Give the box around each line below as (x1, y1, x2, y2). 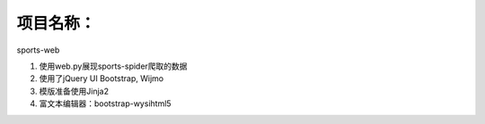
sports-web (16, 45, 60, 55)
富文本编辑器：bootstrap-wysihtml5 (39, 98, 172, 109)
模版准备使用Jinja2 (39, 86, 110, 96)
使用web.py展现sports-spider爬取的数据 (39, 61, 188, 71)
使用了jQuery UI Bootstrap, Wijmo (39, 73, 164, 84)
